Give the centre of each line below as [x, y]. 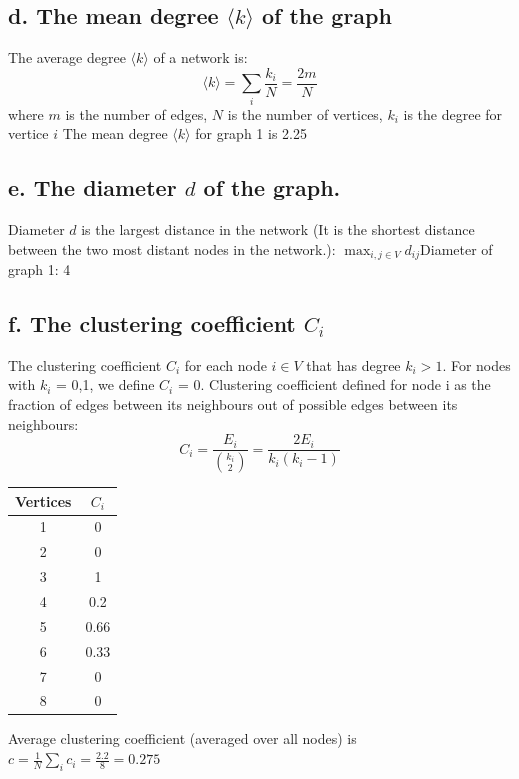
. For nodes [476, 364]
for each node [225, 364]
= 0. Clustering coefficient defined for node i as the [334, 384]
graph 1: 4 [39, 269]
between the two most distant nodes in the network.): [172, 248]
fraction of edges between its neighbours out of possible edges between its [233, 404]
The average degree [67, 57]
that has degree [353, 364]
